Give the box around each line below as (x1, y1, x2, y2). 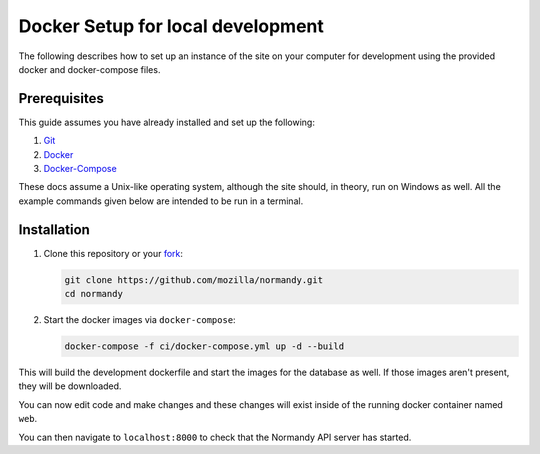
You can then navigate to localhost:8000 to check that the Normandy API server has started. (18, 431, 412, 443)
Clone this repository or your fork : (43, 247, 184, 259)
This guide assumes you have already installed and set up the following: (18, 116, 315, 128)
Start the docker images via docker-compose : (43, 314, 236, 326)
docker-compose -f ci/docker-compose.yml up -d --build (64, 341, 345, 352)
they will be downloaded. (18, 380, 122, 392)
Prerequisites (18, 90, 104, 107)
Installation (18, 221, 90, 238)
